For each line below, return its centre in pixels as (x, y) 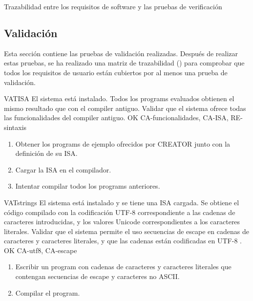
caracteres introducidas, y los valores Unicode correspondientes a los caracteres (122, 222)
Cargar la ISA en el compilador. (63, 169)
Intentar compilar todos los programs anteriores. (88, 186)
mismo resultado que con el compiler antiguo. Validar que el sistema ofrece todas (125, 108)
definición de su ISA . (46, 153)
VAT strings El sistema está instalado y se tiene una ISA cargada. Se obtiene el (122, 202)
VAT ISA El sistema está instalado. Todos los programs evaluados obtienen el (119, 98)
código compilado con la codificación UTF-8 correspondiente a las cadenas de (120, 212)
